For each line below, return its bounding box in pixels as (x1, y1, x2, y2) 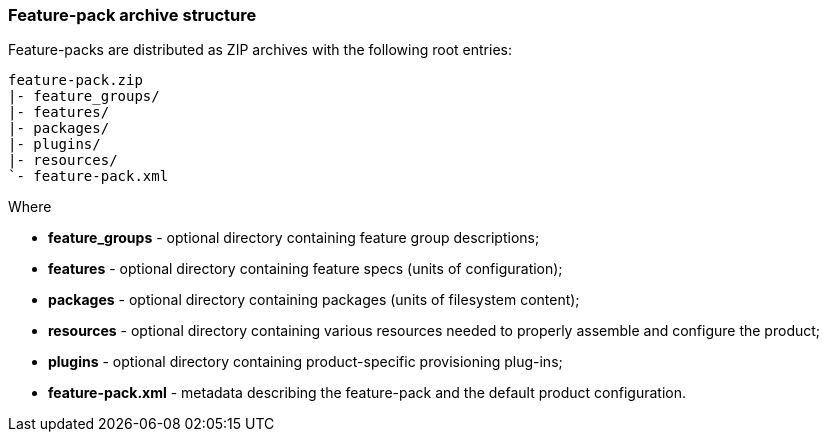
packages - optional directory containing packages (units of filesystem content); (48, 291, 580, 309)
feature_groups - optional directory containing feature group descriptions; (48, 229, 540, 247)
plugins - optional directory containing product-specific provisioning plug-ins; (48, 353, 563, 371)
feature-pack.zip (8, 72, 143, 89)
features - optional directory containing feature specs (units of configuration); (48, 260, 563, 278)
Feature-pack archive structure (8, 5, 257, 25)
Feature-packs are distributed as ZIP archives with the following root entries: (8, 41, 512, 59)
